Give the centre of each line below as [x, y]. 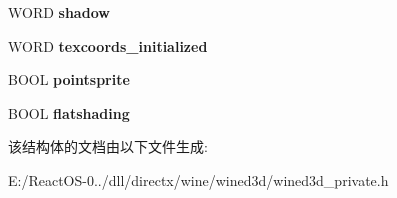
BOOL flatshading [69, 112]
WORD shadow [59, 12]
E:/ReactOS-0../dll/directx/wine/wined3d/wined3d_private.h [198, 179]
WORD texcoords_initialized [108, 45]
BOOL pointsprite [69, 79]
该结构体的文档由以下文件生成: [108, 146]
